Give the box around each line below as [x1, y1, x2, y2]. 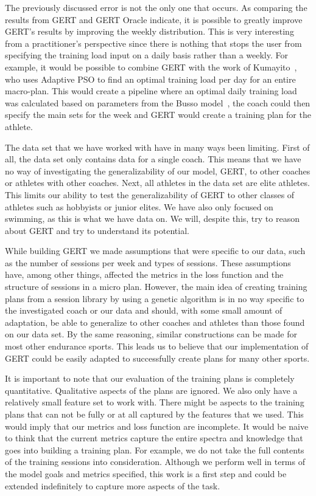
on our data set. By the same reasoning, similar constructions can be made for [5, 328, 297, 340]
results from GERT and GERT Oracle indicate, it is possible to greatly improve [5, 13, 303, 26]
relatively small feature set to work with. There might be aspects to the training [5, 396, 304, 408]
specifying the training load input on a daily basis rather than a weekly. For [5, 49, 288, 61]
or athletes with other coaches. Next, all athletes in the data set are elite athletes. [5, 176, 310, 189]
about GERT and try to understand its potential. [5, 224, 189, 236]
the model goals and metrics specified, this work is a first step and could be [5, 467, 287, 480]
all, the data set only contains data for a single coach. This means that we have [5, 153, 301, 165]
